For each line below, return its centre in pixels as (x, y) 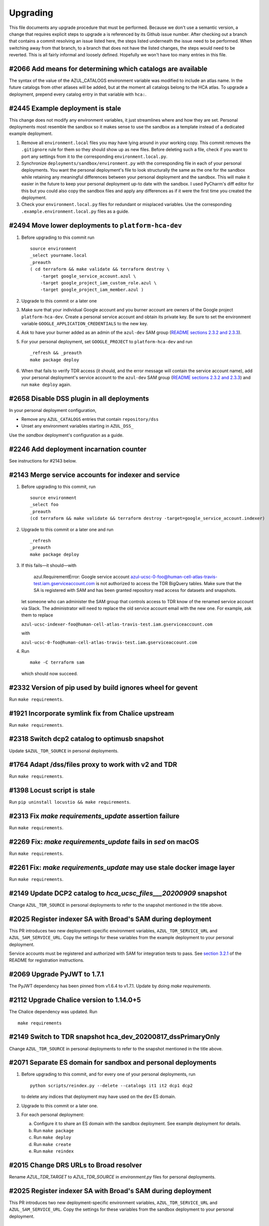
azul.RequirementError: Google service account (82, 577)
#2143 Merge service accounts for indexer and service (94, 475)
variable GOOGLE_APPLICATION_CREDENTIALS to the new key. (85, 323)
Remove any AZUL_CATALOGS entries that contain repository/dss (90, 419)
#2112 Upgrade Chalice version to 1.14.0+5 (75, 1000)
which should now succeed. (49, 673)
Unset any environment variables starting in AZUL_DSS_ (78, 426)
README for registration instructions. (47, 960)
